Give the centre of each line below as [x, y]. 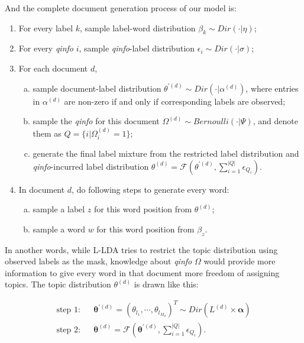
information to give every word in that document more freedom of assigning [142, 272]
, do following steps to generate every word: [151, 189]
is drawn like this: [166, 284]
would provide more [240, 261]
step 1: [68, 310]
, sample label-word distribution [138, 27]
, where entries [272, 88]
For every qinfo [46, 48]
